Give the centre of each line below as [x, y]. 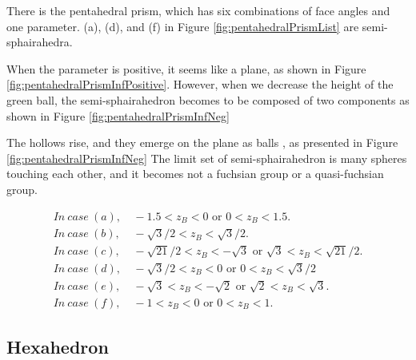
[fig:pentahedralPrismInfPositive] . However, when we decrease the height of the [200, 84]
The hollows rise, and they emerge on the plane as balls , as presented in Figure [202, 142]
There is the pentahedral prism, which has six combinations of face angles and [198, 10]
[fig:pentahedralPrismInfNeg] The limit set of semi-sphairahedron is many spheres [207, 158]
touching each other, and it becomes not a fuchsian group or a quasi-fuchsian [195, 174]
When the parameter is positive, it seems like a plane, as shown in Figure [186, 68]
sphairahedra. [40, 42]
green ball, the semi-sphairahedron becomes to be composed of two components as [208, 99]
